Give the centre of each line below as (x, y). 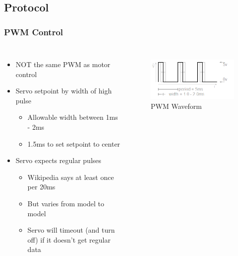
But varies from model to (66, 203)
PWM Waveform (176, 106)
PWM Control (34, 32)
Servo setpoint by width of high (64, 91)
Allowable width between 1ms (73, 117)
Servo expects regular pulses (59, 160)
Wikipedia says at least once (71, 177)
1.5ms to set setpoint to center (74, 143)
